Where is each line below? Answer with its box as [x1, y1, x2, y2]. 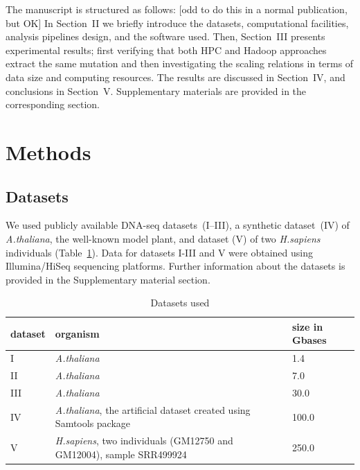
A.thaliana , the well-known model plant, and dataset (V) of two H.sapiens [6, 231, 321, 245]
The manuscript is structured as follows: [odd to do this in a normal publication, [6, 2, 348, 16]
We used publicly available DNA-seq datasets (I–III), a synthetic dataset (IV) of [6, 218, 350, 232]
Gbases [292, 333, 327, 347]
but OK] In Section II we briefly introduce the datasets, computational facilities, [6, 15, 349, 30]
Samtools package [55, 416, 131, 430]
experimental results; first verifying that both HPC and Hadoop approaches [6, 42, 327, 57]
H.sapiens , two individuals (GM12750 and [55, 433, 233, 448]
